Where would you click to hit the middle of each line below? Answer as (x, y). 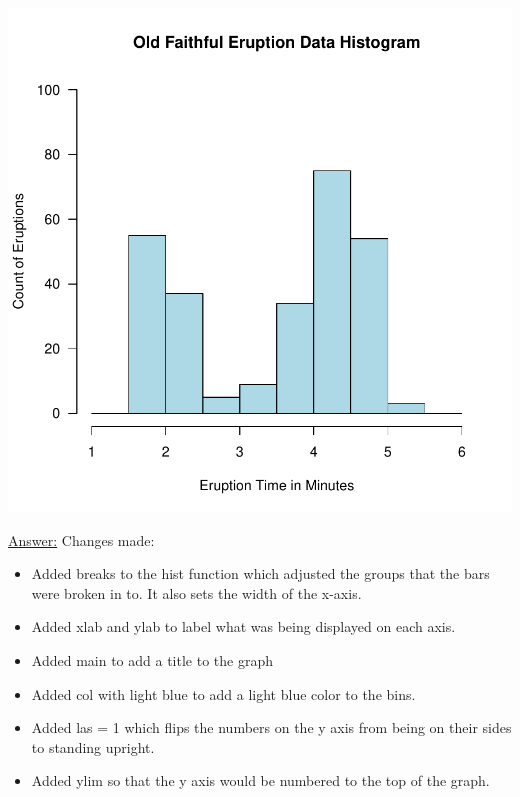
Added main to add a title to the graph (152, 659)
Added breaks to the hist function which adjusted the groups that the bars (260, 573)
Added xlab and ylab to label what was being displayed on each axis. (243, 626)
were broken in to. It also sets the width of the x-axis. (196, 592)
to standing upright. (93, 746)
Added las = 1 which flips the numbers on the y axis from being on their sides (271, 727)
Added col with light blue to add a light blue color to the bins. (223, 693)
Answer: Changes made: (81, 539)
